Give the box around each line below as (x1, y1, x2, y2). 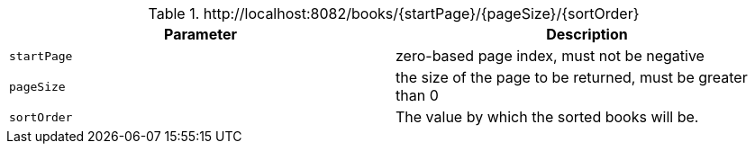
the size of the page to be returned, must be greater (396, 68, 748, 86)
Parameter (164, 25, 237, 43)
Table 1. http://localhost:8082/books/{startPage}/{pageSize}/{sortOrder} (148, 4, 640, 22)
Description (546, 25, 628, 43)
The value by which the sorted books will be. (396, 108, 699, 126)
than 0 (396, 86, 439, 104)
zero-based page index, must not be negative (396, 47, 705, 65)
